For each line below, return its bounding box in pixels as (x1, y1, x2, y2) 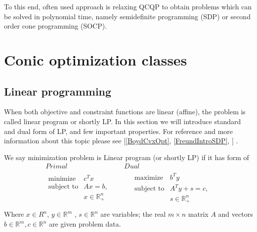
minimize (48, 175, 76, 183)
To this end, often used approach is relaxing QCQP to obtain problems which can (4, 1, 252, 11)
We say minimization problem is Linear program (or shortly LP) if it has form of (4, 152, 249, 162)
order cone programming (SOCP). (4, 21, 107, 31)
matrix (188, 209, 209, 219)
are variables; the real (100, 209, 166, 219)
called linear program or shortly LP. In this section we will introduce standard (4, 116, 241, 126)
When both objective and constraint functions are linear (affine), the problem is (4, 106, 246, 117)
